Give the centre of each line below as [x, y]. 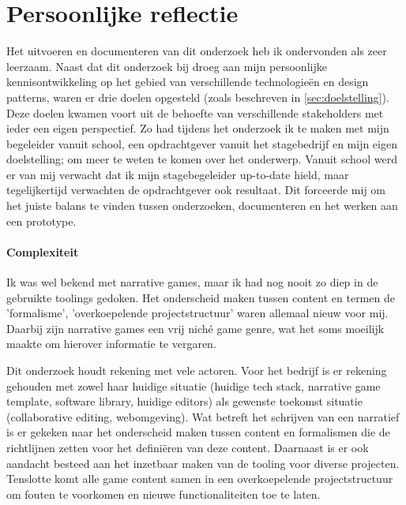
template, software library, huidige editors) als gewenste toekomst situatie [184, 401]
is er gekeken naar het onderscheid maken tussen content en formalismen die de [198, 432]
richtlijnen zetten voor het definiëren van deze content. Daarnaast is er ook [188, 447]
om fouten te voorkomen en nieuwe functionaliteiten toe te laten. [164, 494]
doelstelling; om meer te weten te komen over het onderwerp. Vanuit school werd [202, 159]
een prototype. [41, 221]
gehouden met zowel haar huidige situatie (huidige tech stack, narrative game [194, 385]
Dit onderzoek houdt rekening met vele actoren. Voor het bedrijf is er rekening [197, 370]
